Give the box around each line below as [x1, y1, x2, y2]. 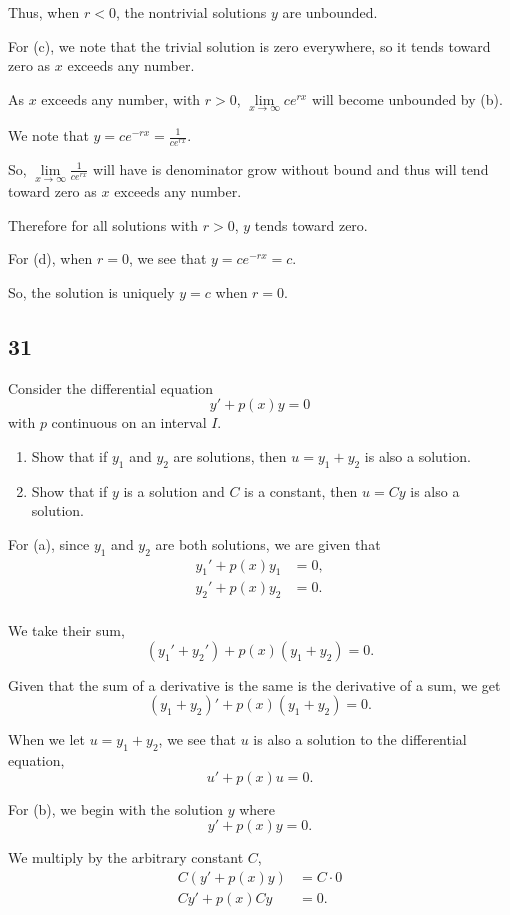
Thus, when [8, 2, 80, 22]
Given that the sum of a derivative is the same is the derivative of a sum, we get [8, 674, 501, 695]
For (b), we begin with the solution [8, 798, 223, 819]
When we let [8, 729, 85, 750]
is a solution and [123, 480, 225, 501]
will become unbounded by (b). [311, 88, 503, 109]
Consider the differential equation [8, 377, 214, 398]
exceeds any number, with [41, 88, 201, 109]
